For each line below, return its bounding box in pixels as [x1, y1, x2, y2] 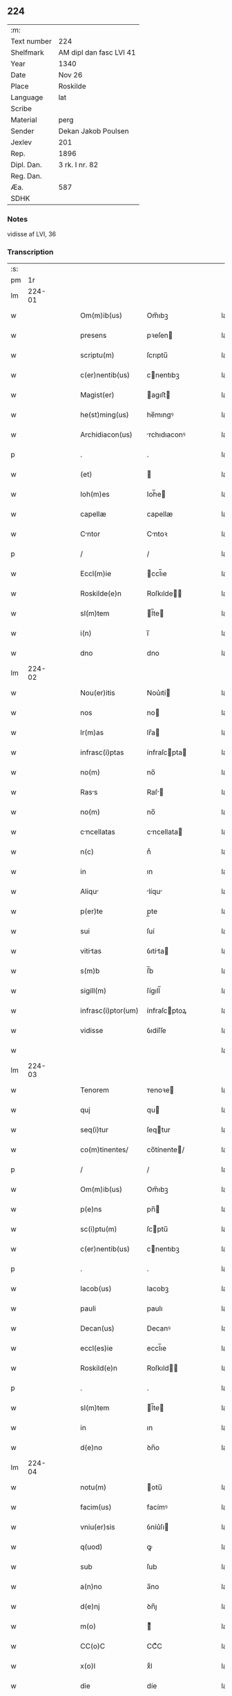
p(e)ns [80, 1205, 102, 1214]
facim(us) [80, 1503, 112, 1512]
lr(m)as [80, 728, 104, 738]
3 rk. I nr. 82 [58, 160, 99, 169]
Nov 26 [58, 70, 83, 79]
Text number [10, 36, 52, 46]
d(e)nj [80, 1602, 100, 1612]
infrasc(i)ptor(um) [80, 1006, 139, 1016]
